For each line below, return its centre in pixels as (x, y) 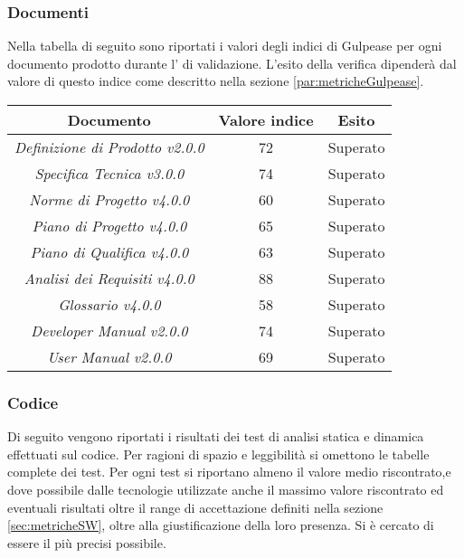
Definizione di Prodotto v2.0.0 (109, 147)
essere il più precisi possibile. (87, 542)
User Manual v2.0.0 (109, 357)
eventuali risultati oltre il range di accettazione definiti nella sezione (195, 507)
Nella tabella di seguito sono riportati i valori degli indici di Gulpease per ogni (225, 46)
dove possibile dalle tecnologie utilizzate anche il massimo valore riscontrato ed (226, 489)
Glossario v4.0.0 (109, 304)
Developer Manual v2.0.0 (109, 331)
